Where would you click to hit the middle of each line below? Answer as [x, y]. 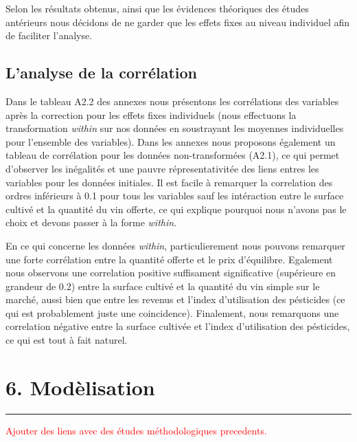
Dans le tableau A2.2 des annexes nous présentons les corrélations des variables [172, 101]
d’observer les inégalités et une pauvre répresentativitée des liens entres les [162, 168]
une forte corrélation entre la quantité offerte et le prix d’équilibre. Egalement [169, 259]
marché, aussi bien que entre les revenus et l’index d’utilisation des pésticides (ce [175, 299]
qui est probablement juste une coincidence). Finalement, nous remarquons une [172, 312]
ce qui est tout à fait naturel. [67, 340]
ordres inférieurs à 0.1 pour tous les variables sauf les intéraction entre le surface [175, 196]
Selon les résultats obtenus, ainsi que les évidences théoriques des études [157, 8]
